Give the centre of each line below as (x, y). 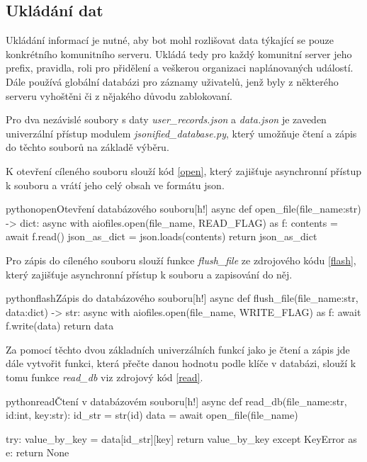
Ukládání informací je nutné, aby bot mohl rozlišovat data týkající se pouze (170, 40)
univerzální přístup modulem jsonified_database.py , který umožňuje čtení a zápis (181, 133)
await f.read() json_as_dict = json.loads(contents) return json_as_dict (162, 236)
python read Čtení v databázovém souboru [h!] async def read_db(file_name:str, (176, 401)
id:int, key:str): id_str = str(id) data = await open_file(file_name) (152, 415)
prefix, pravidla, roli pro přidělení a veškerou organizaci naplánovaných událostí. (180, 68)
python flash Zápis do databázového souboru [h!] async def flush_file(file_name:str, (182, 298)
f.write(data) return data (60, 326)
